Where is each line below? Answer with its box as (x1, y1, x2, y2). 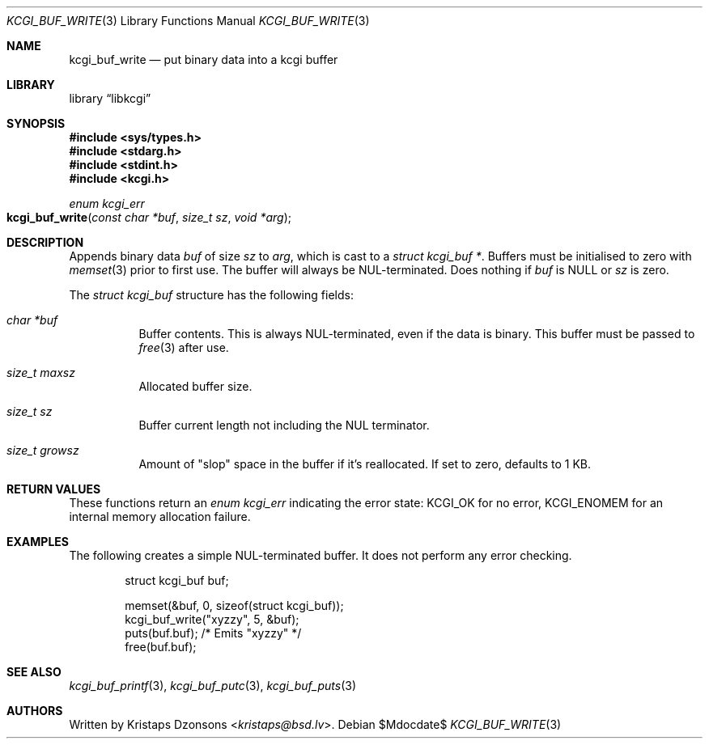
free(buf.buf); (125, 640, 197, 654)
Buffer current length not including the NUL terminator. (138, 418, 430, 432)
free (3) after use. (138, 341, 229, 354)
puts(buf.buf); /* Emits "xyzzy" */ (125, 626, 302, 640)
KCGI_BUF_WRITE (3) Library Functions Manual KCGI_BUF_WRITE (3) (6, 14, 370, 28)
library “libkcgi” (69, 91, 151, 105)
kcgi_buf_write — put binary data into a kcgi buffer (69, 53, 338, 66)
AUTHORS (6, 704, 63, 717)
